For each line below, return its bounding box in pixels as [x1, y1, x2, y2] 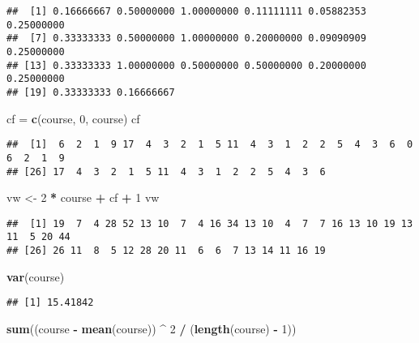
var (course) [6, 268, 65, 285]
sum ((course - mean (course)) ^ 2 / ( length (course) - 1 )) [6, 319, 297, 337]
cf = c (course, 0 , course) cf [6, 109, 140, 126]
